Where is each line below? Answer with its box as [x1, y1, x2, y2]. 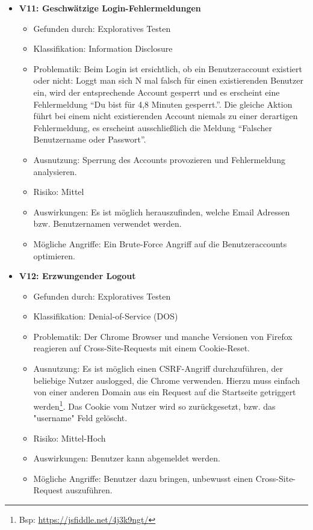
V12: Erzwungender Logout [19, 270, 136, 282]
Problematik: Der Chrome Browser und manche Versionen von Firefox [33, 330, 293, 342]
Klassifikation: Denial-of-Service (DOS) [33, 310, 178, 322]
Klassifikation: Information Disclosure [33, 42, 173, 55]
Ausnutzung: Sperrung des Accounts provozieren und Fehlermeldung [33, 153, 285, 165]
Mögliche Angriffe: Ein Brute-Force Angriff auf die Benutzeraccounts [33, 237, 287, 250]
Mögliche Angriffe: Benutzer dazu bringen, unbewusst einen [33, 472, 253, 484]
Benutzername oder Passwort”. [33, 133, 146, 146]
